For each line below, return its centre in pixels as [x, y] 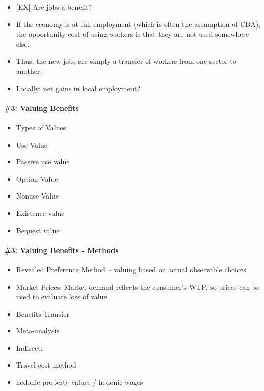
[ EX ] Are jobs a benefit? [54, 7]
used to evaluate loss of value [61, 297]
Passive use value [43, 162]
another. [29, 71]
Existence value [40, 213]
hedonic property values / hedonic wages [80, 382]
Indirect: [29, 347]
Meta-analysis [37, 331]
